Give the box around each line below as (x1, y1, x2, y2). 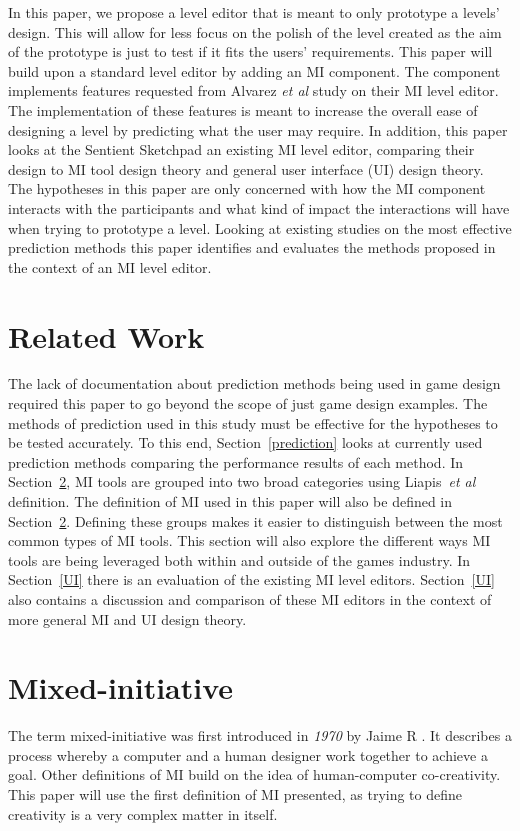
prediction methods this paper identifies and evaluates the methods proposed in (8, 237, 496, 258)
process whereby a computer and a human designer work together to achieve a (8, 744, 488, 765)
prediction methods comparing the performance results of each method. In (8, 451, 464, 472)
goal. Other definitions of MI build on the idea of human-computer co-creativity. (8, 764, 501, 785)
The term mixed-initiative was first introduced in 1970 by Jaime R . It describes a (8, 725, 512, 746)
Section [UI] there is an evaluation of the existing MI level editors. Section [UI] (8, 569, 495, 590)
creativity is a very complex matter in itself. (8, 803, 278, 824)
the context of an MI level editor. (8, 256, 212, 277)
